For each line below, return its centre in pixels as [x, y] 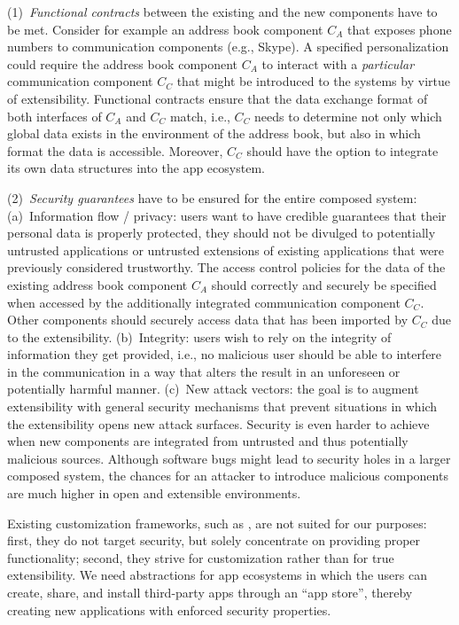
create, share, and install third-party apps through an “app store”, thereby [210, 592]
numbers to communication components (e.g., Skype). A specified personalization [228, 47]
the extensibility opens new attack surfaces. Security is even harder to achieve [218, 423]
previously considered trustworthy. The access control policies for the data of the [226, 267]
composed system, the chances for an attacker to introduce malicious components [228, 476]
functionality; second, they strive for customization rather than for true [201, 557]
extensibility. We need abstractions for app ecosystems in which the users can [217, 575]
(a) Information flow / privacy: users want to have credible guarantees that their [227, 215]
